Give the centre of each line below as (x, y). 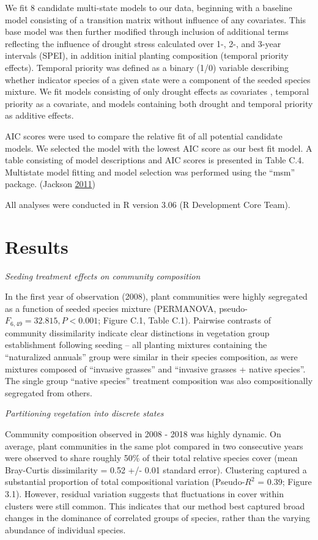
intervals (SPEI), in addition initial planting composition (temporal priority (147, 55)
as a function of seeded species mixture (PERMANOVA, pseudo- (126, 308)
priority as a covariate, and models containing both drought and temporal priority (159, 103)
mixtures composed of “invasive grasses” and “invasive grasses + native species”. (155, 368)
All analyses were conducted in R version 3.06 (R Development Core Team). (148, 204)
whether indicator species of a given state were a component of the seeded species (158, 79)
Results (37, 246)
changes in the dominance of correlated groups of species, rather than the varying (158, 518)
